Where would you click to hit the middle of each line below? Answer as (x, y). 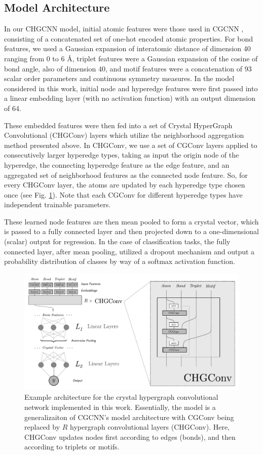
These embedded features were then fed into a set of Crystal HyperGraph (118, 125)
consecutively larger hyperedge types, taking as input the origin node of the (122, 155)
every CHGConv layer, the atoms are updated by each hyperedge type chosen (125, 185)
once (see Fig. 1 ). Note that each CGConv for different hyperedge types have (123, 194)
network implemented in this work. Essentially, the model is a (120, 407)
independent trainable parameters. (58, 204)
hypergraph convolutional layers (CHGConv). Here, (150, 427)
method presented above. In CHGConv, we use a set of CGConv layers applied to (131, 145)
